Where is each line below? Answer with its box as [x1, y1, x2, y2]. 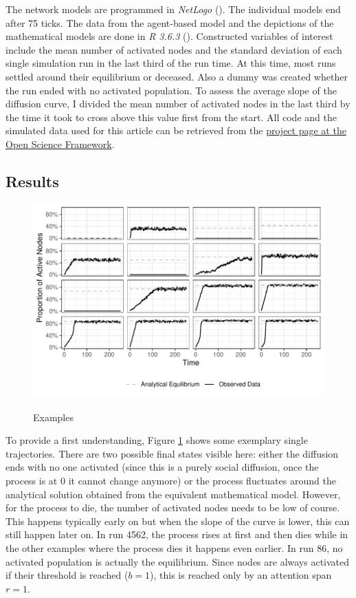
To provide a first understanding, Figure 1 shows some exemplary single [5, 433, 308, 447]
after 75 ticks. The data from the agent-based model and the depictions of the [5, 15, 334, 30]
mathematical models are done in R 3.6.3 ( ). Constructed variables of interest [5, 29, 333, 43]
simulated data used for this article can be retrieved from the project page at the [5, 123, 346, 138]
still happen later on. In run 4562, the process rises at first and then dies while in [5, 527, 348, 542]
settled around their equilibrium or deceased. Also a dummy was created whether [5, 69, 348, 83]
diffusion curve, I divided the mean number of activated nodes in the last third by [5, 96, 351, 111]
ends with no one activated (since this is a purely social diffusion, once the [5, 460, 319, 474]
